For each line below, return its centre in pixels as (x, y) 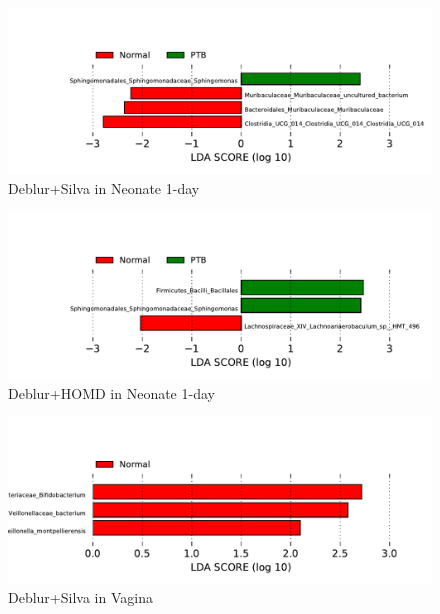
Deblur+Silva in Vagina (80, 597)
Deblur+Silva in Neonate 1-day (104, 188)
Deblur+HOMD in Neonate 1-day (111, 392)
